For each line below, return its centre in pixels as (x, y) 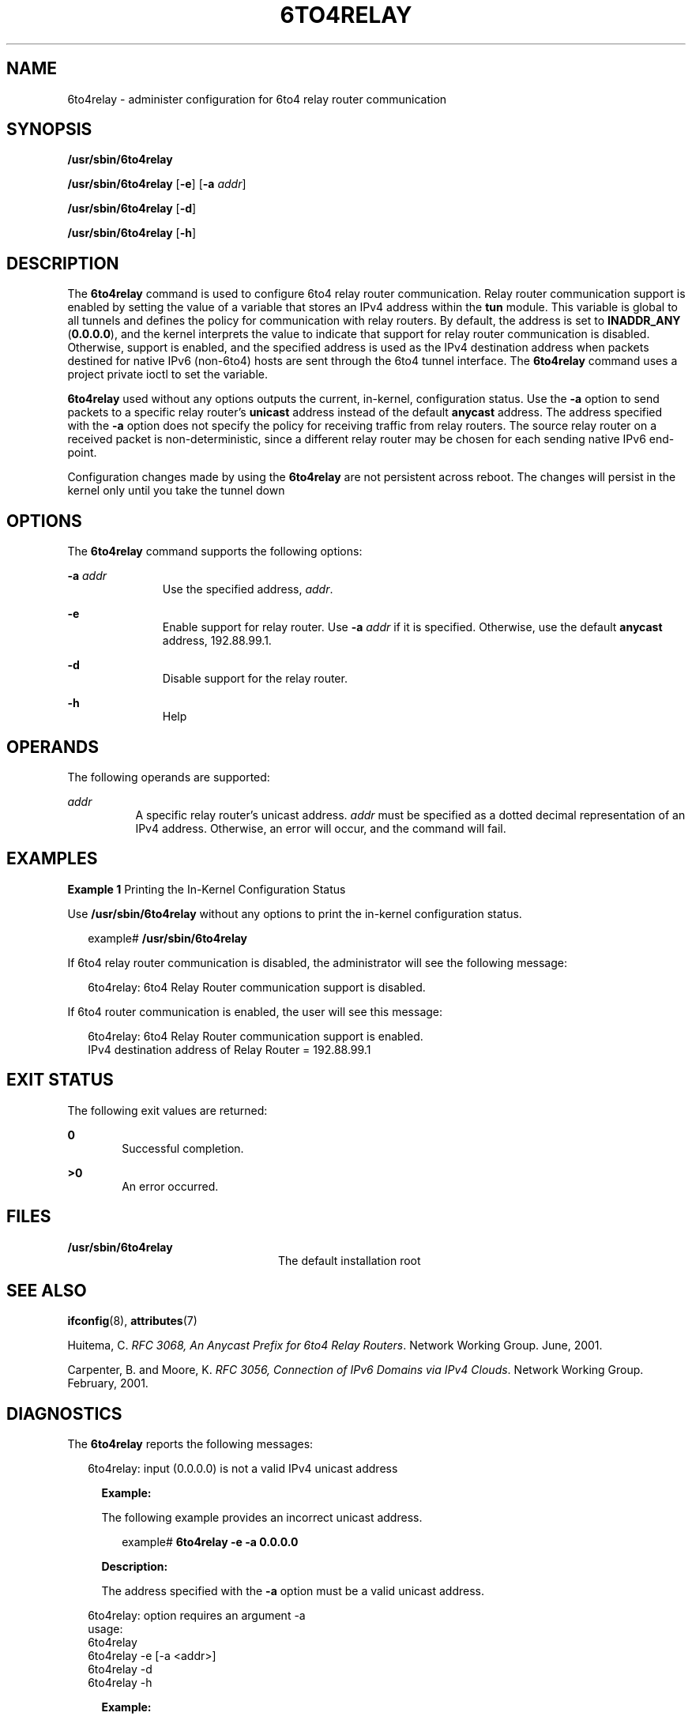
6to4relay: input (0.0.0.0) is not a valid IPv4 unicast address (243, 1469)
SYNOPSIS (49, 130)
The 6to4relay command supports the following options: (215, 551)
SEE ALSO (47, 1290)
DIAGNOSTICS (64, 1413)
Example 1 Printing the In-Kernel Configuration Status (207, 889)
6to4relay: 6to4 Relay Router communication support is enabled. (256, 1036)
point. (82, 453)
